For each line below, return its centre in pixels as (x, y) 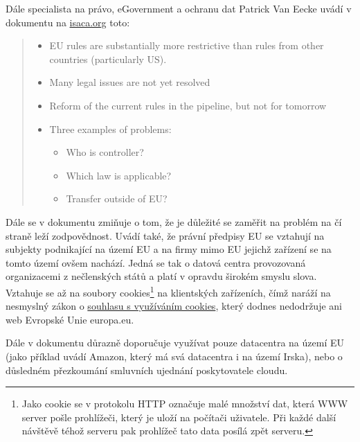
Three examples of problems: (110, 129)
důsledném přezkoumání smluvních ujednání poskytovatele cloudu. (147, 370)
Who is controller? (105, 152)
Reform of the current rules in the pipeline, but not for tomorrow (188, 105)
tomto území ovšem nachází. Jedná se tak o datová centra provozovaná (156, 262)
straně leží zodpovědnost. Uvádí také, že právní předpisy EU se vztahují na (165, 235)
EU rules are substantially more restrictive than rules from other (187, 45)
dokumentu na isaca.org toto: (68, 22)
